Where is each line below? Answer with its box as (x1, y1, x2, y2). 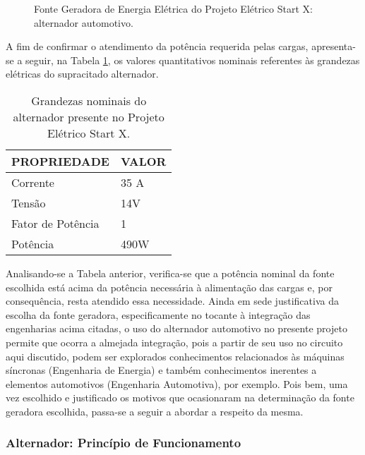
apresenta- (311, 39, 356, 54)
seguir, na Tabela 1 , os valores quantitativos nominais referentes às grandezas (25, 52, 360, 67)
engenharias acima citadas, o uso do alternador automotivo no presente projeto (6, 321, 347, 336)
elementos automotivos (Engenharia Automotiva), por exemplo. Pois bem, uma (6, 376, 348, 391)
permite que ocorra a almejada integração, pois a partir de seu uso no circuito (6, 334, 343, 349)
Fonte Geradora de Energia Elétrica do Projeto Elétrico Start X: (34, 1, 313, 16)
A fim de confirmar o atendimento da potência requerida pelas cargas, (6, 39, 309, 54)
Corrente (11, 174, 54, 190)
